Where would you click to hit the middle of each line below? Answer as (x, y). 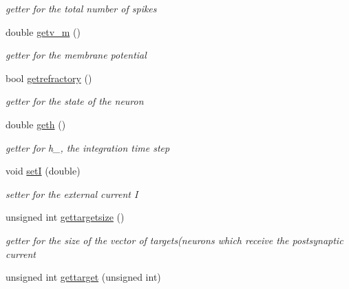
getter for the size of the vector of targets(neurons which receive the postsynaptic (174, 240)
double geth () (36, 124)
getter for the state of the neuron (75, 101)
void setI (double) (43, 171)
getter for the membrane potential (76, 55)
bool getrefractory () (49, 78)
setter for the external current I (72, 193)
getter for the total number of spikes (81, 8)
